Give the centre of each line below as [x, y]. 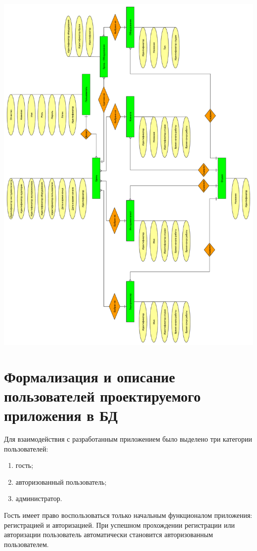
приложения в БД [61, 415]
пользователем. [26, 544]
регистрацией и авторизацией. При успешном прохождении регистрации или [119, 525]
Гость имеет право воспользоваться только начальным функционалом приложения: [128, 515]
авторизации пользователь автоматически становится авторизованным [108, 534]
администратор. [39, 498]
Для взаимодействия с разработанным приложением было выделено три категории [128, 439]
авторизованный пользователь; [61, 482]
